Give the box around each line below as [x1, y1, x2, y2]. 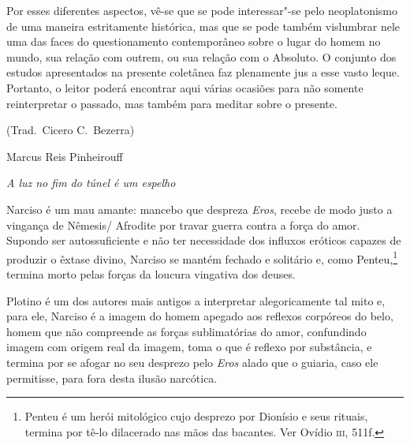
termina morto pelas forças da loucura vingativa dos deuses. [6, 265, 296, 282]
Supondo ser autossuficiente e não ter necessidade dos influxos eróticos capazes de [6, 232, 401, 249]
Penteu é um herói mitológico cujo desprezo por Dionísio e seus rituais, [24, 408, 368, 424]
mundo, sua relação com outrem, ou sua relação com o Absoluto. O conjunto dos [6, 48, 397, 65]
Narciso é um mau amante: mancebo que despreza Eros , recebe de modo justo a [6, 200, 393, 217]
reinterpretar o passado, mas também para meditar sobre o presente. [6, 95, 337, 111]
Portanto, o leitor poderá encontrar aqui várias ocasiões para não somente [6, 79, 363, 95]
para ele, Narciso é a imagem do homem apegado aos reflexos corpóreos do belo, [6, 308, 393, 324]
